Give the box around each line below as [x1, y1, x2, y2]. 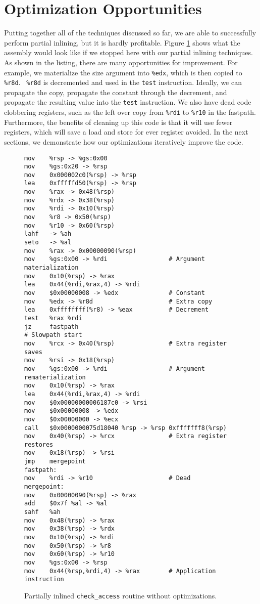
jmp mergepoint [24, 458, 86, 465]
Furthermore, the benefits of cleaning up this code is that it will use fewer [4, 116, 233, 127]
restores [24, 441, 54, 448]
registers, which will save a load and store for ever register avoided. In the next [4, 126, 248, 137]
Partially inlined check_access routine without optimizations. [24, 590, 217, 600]
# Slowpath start [24, 331, 82, 339]
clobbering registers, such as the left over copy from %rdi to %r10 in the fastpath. [4, 107, 256, 117]
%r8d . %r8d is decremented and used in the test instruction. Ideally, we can [4, 77, 242, 88]
